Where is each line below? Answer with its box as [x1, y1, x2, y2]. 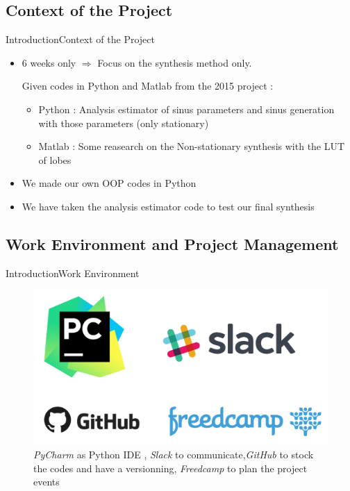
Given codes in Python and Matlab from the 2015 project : [22, 78, 274, 93]
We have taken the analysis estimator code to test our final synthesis [22, 199, 315, 213]
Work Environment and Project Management [6, 233, 339, 254]
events [33, 474, 60, 489]
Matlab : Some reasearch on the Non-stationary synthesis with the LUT [38, 139, 345, 153]
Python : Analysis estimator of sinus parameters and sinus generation [38, 101, 335, 116]
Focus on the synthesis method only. [97, 55, 252, 69]
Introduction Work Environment [6, 265, 140, 280]
